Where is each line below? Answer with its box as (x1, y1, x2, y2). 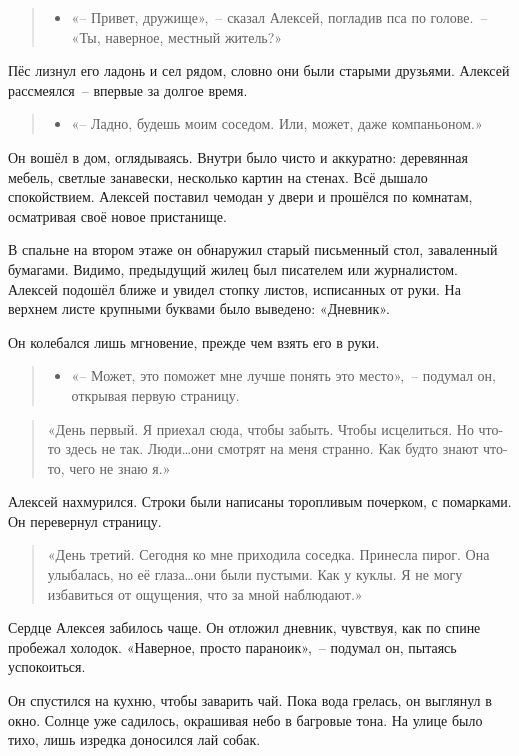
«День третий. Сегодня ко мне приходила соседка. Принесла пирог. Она (47, 544, 490, 565)
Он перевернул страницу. (8, 510, 162, 531)
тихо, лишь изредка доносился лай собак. (8, 729, 261, 750)
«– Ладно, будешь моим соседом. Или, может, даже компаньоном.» (71, 113, 483, 134)
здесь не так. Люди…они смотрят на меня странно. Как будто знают (65, 438, 479, 459)
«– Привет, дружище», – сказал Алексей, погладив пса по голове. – (71, 7, 488, 27)
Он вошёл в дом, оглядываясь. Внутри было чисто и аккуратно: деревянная (8, 146, 468, 167)
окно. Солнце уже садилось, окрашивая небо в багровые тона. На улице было (8, 709, 483, 730)
